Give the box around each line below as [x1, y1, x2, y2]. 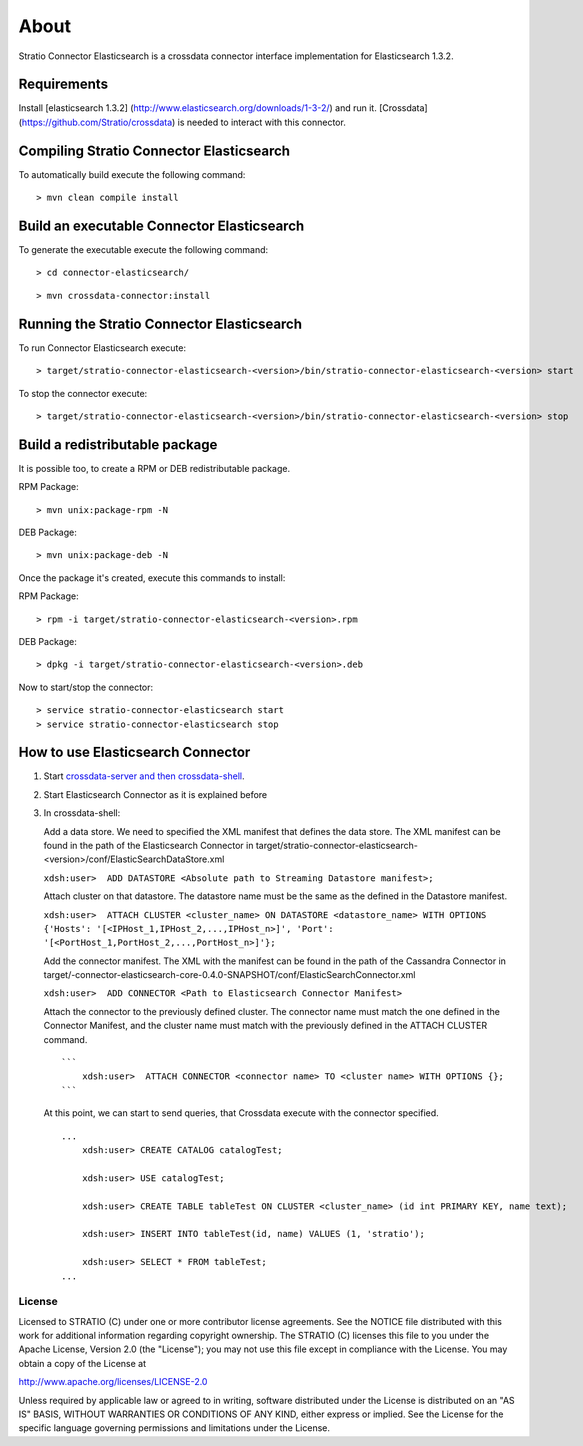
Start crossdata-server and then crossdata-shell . [43, 770, 245, 782]
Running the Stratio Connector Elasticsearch [18, 315, 303, 332]
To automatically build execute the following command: [18, 168, 246, 180]
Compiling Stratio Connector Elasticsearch [18, 142, 290, 159]
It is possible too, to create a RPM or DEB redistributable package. [18, 462, 290, 474]
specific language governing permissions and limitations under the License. [18, 1422, 330, 1434]
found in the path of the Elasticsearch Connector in [43, 839, 254, 851]
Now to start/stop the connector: [18, 681, 154, 693]
